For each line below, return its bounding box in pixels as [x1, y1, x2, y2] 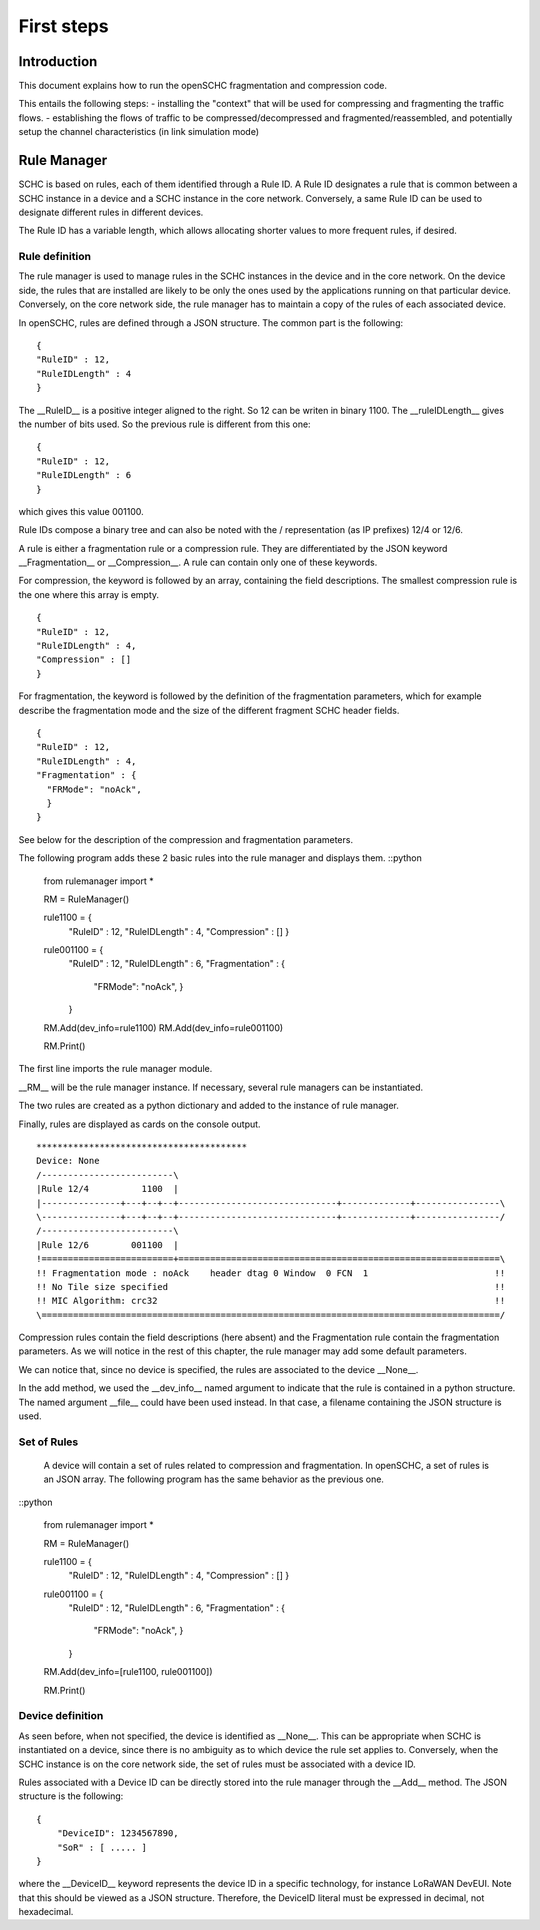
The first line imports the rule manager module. [18, 1063, 213, 1075]
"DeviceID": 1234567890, [56, 1828, 179, 1839]
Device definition [18, 1709, 104, 1723]
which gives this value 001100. [18, 505, 144, 517]
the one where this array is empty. [18, 588, 160, 600]
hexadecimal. [18, 1906, 74, 1918]
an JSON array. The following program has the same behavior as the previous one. [43, 1473, 385, 1485]
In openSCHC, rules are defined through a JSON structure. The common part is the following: [18, 316, 404, 329]
